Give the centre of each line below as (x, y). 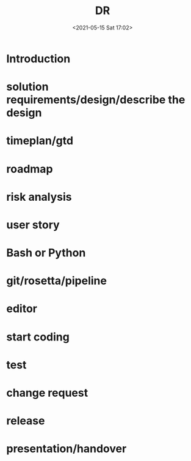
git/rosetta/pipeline (56, 281)
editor (22, 309)
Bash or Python (46, 253)
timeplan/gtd (40, 141)
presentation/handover (67, 449)
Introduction (38, 58)
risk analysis (39, 197)
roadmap (30, 169)
